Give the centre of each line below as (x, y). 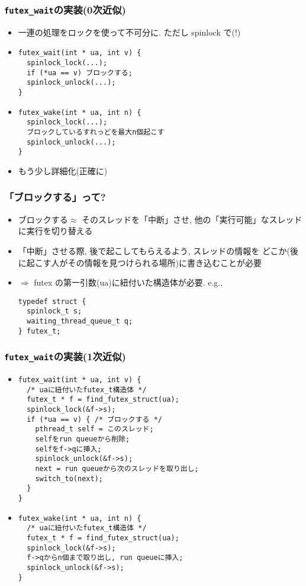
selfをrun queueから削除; (83, 439)
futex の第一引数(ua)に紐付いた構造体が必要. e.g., (128, 282)
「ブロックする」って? (55, 197)
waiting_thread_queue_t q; (80, 321)
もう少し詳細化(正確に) (63, 170)
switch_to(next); (69, 478)
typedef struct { (52, 301)
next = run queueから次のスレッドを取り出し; (117, 469)
